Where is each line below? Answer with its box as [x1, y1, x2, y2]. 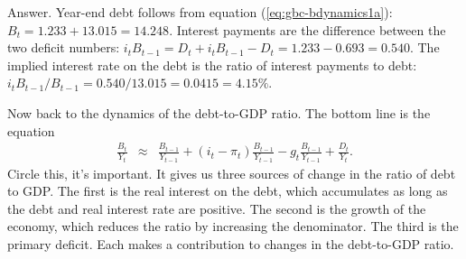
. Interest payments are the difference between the [169, 20, 446, 39]
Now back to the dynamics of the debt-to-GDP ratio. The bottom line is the [7, 103, 431, 122]
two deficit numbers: [7, 38, 120, 57]
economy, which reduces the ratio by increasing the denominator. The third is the [7, 217, 459, 236]
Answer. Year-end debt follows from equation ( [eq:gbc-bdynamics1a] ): [7, 3, 393, 21]
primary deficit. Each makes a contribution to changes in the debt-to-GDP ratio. [7, 234, 454, 253]
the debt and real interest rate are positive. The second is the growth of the [7, 199, 426, 217]
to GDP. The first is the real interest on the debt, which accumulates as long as [7, 181, 448, 200]
